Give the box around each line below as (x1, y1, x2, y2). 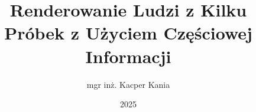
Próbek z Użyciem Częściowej (4, 21, 252, 45)
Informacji (85, 44, 171, 68)
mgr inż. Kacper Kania (86, 78, 170, 90)
